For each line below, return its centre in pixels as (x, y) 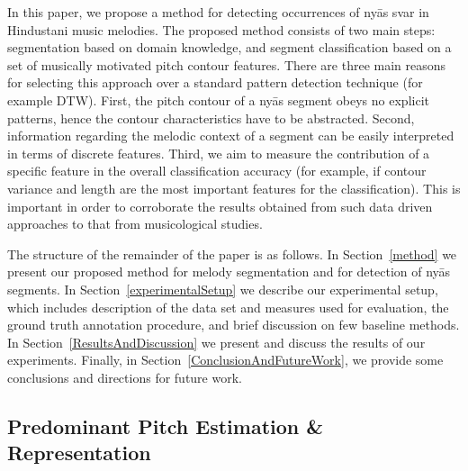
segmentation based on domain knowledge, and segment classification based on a (229, 47)
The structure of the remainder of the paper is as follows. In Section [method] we (232, 254)
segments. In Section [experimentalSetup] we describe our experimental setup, (223, 289)
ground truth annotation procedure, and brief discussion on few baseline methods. (234, 325)
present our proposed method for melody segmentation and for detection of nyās (229, 272)
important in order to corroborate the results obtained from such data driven (220, 206)
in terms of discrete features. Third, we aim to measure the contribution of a (219, 153)
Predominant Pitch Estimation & (166, 426)
